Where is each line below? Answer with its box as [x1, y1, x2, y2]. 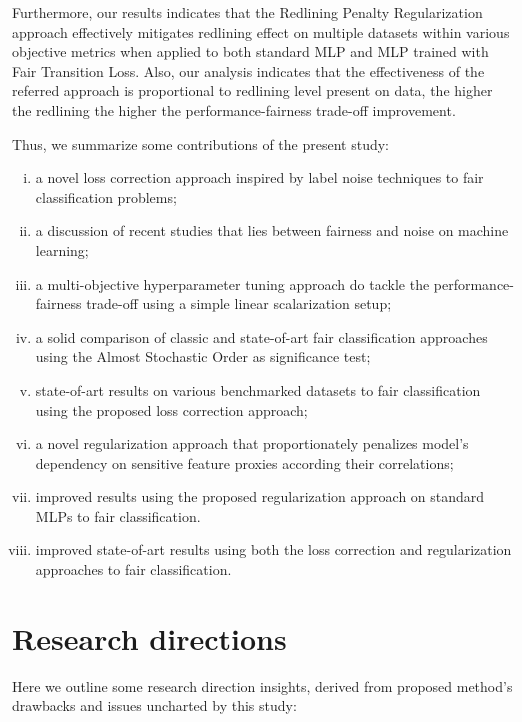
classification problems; [35, 186, 177, 207]
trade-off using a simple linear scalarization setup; [86, 293, 392, 314]
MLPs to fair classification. [35, 505, 201, 526]
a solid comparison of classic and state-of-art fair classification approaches [35, 326, 488, 347]
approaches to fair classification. [35, 559, 232, 580]
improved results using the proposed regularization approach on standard [35, 486, 485, 507]
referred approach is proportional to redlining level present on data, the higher [12, 80, 493, 101]
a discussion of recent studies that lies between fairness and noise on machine [35, 220, 509, 241]
